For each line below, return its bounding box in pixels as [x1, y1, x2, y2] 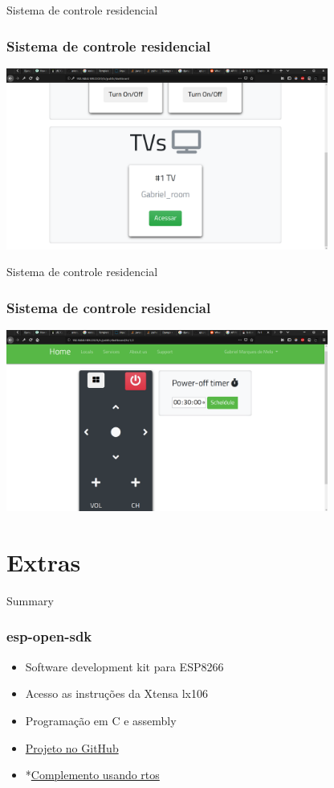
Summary [6, 592, 54, 609]
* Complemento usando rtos [25, 766, 160, 783]
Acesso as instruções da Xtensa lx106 [25, 685, 208, 702]
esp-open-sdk [6, 626, 92, 646]
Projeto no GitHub [25, 739, 119, 756]
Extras [6, 546, 81, 578]
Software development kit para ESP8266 [25, 658, 224, 675]
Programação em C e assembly [25, 712, 177, 728]
